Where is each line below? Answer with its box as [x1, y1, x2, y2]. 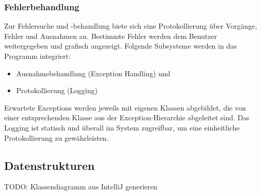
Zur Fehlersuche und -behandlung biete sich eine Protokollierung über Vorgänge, [4, 20, 257, 31]
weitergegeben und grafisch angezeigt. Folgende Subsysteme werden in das [4, 40, 237, 51]
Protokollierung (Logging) [16, 85, 98, 96]
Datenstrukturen [4, 157, 95, 173]
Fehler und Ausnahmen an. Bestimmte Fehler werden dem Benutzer [4, 30, 217, 41]
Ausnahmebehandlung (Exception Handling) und [16, 68, 170, 78]
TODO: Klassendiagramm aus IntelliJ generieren [4, 181, 158, 192]
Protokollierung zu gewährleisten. [4, 132, 109, 143]
